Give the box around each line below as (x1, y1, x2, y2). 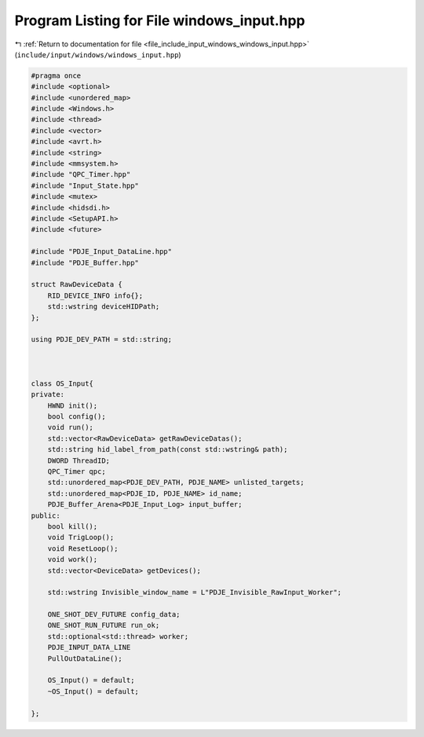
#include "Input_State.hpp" (31, 181, 139, 190)
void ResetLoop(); (47, 544, 119, 553)
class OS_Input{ (31, 379, 94, 388)
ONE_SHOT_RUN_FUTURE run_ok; (47, 621, 160, 630)
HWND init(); (47, 401, 98, 410)
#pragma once (31, 71, 82, 80)
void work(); (47, 555, 98, 564)
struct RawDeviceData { (31, 280, 123, 289)
